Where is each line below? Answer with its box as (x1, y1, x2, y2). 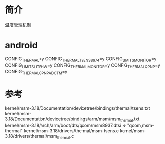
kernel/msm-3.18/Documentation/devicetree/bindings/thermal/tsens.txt (5, 105, 150, 111)
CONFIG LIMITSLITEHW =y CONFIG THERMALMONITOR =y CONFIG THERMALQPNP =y (5, 62, 161, 69)
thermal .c (57, 133, 74, 140)
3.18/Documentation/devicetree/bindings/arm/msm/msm (5, 116, 121, 122)
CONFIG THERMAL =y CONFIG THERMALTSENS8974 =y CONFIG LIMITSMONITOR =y (5, 55, 157, 63)
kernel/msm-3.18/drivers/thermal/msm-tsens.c (24, 128, 119, 134)
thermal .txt (120, 116, 140, 123)
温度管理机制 (5, 22, 31, 28)
